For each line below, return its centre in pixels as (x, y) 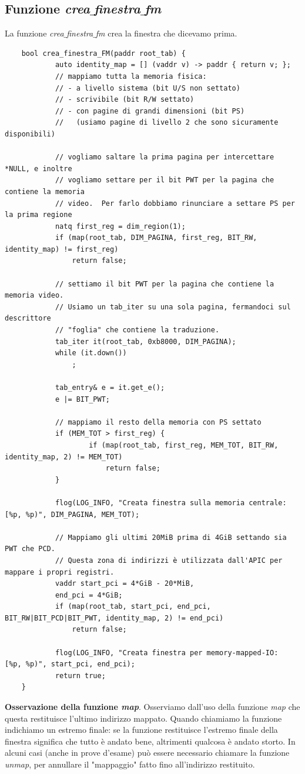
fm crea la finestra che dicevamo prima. (166, 33)
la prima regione (38, 215)
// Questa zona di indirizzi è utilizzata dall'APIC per (169, 560)
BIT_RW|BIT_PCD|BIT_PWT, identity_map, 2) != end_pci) (114, 618)
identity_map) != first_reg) (62, 249)
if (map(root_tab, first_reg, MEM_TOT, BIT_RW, (184, 445)
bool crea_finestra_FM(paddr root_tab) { (103, 53)
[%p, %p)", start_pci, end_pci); (70, 664)
